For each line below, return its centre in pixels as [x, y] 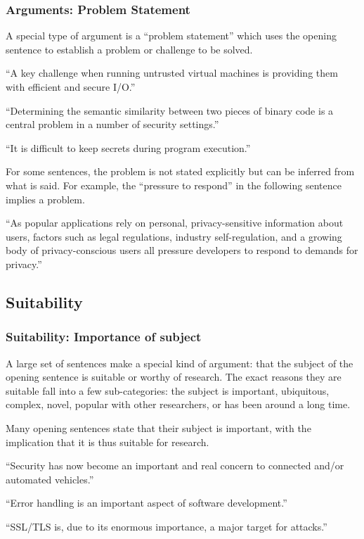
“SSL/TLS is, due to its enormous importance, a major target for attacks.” [167, 526]
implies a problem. [45, 199]
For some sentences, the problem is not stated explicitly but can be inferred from [180, 171]
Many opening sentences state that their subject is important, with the [158, 427]
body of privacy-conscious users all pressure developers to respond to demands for [182, 250]
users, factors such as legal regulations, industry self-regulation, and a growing [174, 236]
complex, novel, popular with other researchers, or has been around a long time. [178, 404]
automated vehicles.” [50, 479]
